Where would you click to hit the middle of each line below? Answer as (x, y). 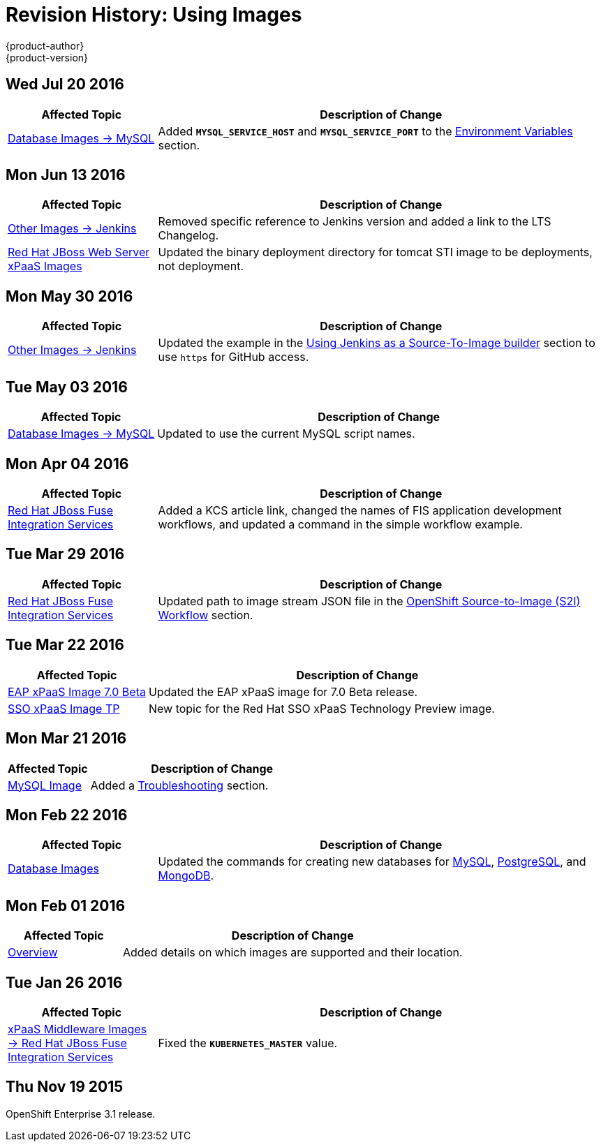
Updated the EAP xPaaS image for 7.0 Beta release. (283, 691)
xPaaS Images (45, 266)
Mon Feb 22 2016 (67, 815)
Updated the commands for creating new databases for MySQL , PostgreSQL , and (372, 862)
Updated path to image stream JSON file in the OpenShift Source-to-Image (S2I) (369, 601)
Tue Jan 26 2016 (64, 982)
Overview (33, 953)
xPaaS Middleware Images (77, 1029)
